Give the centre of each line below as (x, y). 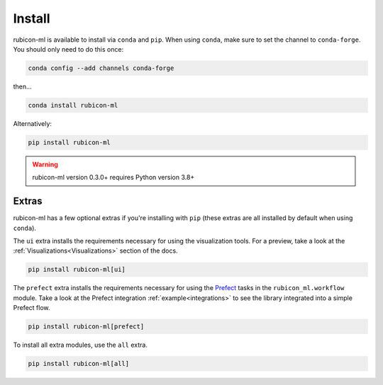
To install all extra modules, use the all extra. (81, 345)
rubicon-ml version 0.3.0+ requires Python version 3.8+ (113, 178)
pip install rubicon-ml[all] (79, 364)
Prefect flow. (32, 308)
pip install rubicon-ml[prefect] (86, 327)
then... (22, 86)
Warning (45, 164)
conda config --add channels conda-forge (101, 68)
